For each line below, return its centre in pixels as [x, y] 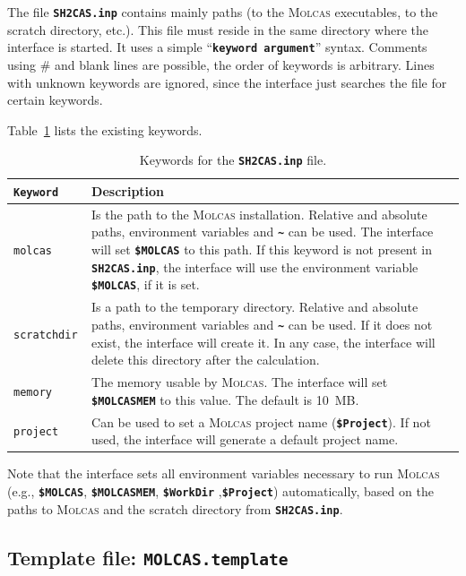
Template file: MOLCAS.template [148, 557]
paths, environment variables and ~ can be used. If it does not [262, 324]
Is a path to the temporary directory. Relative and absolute [255, 307]
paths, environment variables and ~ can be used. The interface [263, 232]
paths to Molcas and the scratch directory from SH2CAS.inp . [175, 508]
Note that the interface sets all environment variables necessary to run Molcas [224, 473]
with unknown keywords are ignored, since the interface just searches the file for [227, 82]
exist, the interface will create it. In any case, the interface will [263, 342]
